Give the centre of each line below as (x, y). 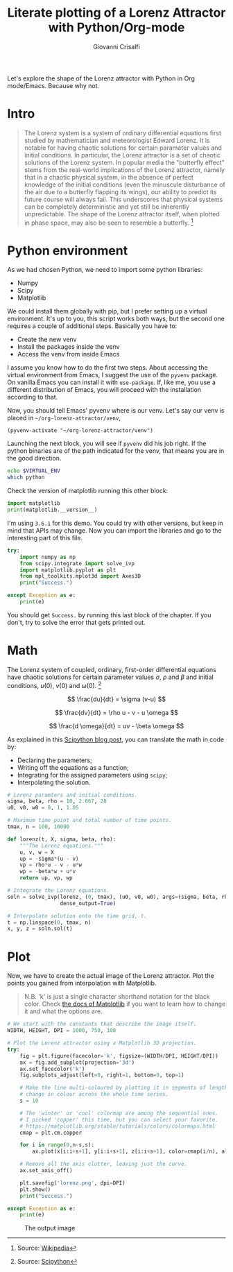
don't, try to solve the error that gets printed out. (76, 622)
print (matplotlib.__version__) (52, 510)
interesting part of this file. (45, 538)
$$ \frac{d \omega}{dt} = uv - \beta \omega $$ (116, 725)
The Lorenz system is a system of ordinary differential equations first (123, 132)
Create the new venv (47, 340)
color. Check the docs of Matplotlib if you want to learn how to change (125, 1004)
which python (26, 478)
